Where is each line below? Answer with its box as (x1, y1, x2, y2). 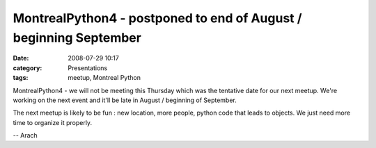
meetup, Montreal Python (68, 74, 141, 82)
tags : (13, 74, 29, 82)
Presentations (68, 63, 108, 72)
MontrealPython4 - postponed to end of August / (13, 10, 302, 26)
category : (13, 63, 42, 72)
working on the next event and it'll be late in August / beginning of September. (13, 96, 237, 104)
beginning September (13, 30, 142, 45)
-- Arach (13, 131, 38, 140)
